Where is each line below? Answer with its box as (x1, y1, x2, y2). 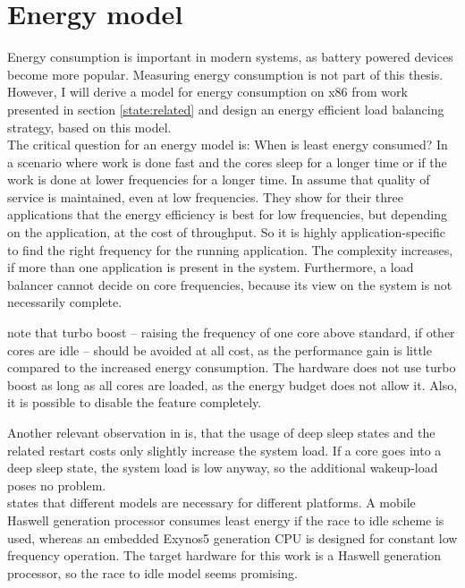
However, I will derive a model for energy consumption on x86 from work (7, 82, 408, 101)
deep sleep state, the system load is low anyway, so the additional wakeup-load (7, 458, 438, 477)
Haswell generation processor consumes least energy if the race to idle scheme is (7, 510, 444, 529)
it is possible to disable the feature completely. (7, 393, 262, 412)
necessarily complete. (7, 293, 123, 311)
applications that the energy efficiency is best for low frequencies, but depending (7, 205, 447, 224)
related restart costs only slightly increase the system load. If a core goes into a (7, 440, 442, 459)
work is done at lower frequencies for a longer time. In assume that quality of (7, 170, 430, 189)
